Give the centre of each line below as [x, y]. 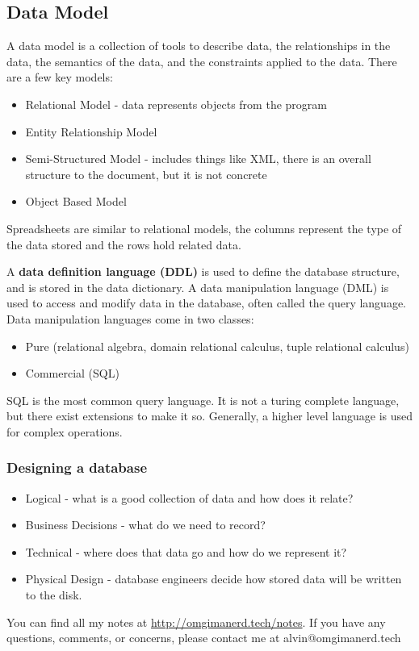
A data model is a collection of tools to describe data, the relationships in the [199, 46]
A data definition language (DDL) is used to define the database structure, [203, 271]
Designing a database [77, 467]
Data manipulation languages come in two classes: [130, 318]
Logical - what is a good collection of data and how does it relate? [189, 497]
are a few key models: [60, 77]
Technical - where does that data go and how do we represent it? [186, 551]
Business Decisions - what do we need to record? [145, 525]
